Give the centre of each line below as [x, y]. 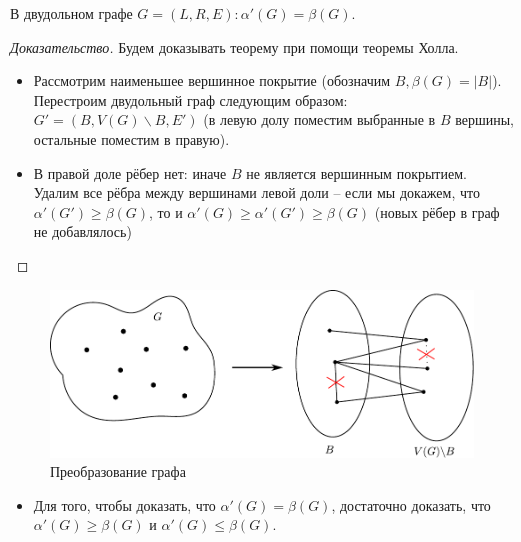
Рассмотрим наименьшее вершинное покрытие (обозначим [212, 80]
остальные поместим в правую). [131, 138]
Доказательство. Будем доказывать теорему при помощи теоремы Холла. [234, 46]
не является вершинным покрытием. [356, 172]
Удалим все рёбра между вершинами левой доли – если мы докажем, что [256, 192]
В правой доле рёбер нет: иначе [130, 172]
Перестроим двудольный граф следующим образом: [190, 99]
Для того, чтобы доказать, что [124, 504]
